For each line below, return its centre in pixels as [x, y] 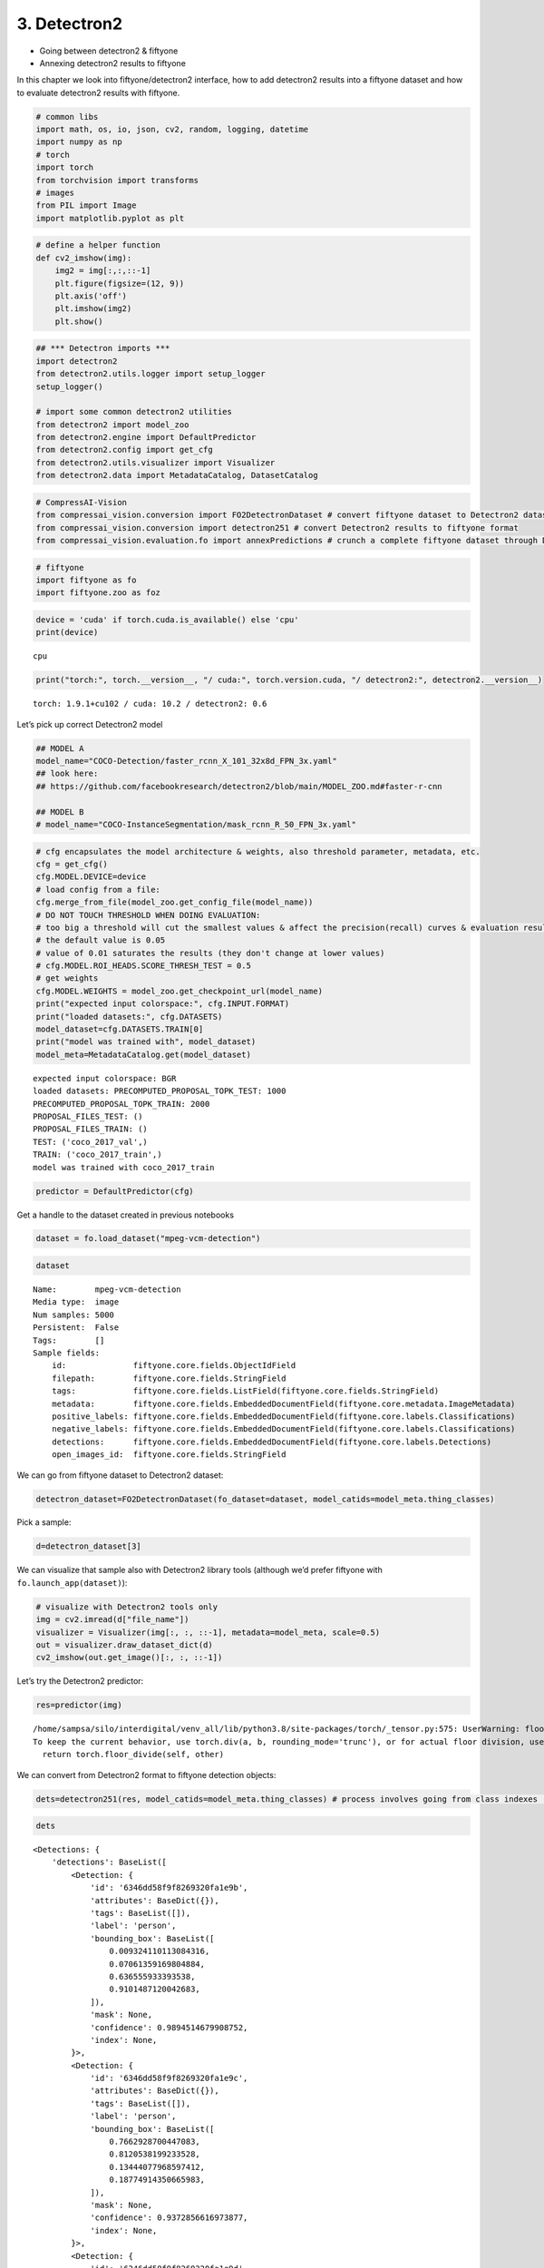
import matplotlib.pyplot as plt [110, 218]
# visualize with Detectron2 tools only [126, 1607]
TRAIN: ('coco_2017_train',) [97, 1155]
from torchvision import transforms [117, 180]
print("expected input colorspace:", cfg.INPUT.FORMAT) [163, 1004]
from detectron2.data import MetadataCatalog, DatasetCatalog [177, 475]
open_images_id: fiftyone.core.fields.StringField [169, 1455]
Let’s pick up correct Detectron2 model [90, 724]
